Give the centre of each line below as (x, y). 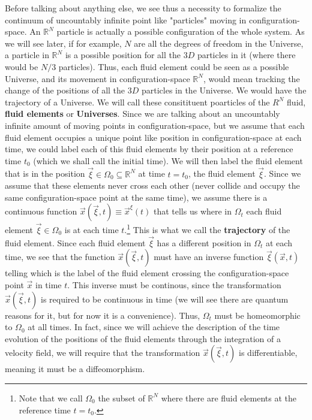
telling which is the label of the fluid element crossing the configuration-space (147, 273)
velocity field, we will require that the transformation (103, 353)
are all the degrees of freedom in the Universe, (219, 43)
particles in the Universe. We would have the (224, 90)
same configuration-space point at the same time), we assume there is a (136, 197)
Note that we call (51, 398)
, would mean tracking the (251, 78)
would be (22, 66)
